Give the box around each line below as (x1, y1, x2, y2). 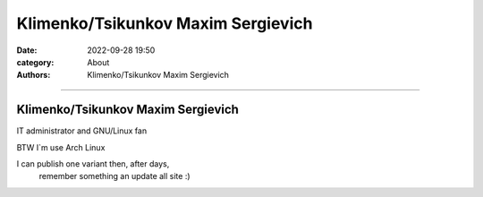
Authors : (16, 70, 51, 81)
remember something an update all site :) (38, 171, 191, 182)
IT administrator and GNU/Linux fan (16, 125, 148, 136)
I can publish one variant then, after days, (16, 158, 170, 169)
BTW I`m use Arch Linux (16, 141, 106, 152)
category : (16, 56, 55, 67)
